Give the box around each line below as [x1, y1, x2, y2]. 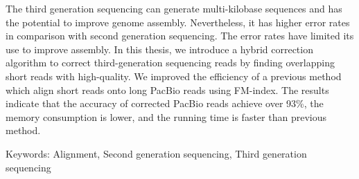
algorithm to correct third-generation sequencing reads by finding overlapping [6, 55, 335, 70]
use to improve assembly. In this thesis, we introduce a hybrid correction [6, 41, 313, 56]
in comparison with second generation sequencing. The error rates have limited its [6, 28, 354, 43]
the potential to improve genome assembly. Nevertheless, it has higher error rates [6, 15, 350, 29]
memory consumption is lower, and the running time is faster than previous [6, 109, 326, 124]
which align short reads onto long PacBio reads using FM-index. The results [6, 82, 329, 97]
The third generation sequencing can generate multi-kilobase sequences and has [6, 1, 342, 15]
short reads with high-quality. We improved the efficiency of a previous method [6, 68, 342, 83]
